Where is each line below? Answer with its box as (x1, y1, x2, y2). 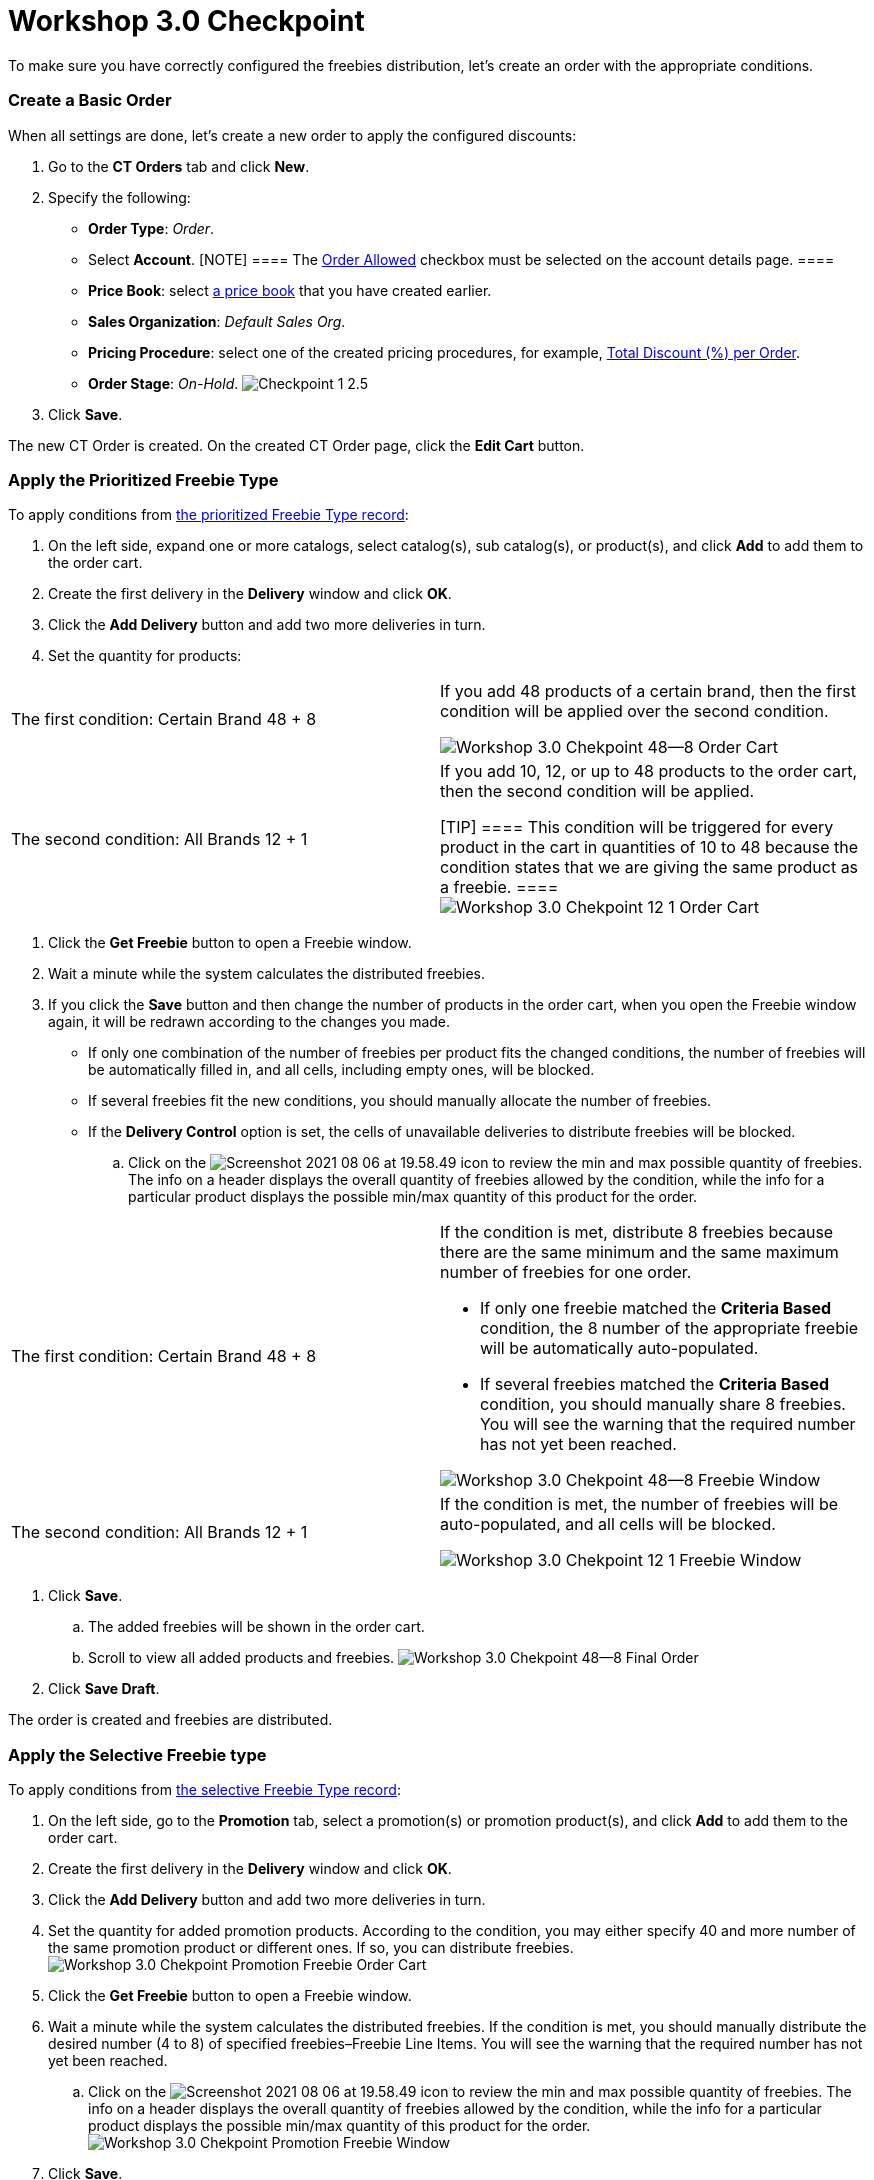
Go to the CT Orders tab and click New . (48, 157, 310, 175)
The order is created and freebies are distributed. (8, 1711, 333, 1729)
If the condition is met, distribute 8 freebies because (440, 1222, 834, 1243)
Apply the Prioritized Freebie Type (8, 469, 279, 490)
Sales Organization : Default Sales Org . (88, 312, 346, 330)
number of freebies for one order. (440, 1262, 692, 1283)
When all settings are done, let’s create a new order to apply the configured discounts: (8, 126, 577, 144)
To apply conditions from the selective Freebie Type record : (8, 1781, 401, 1798)
